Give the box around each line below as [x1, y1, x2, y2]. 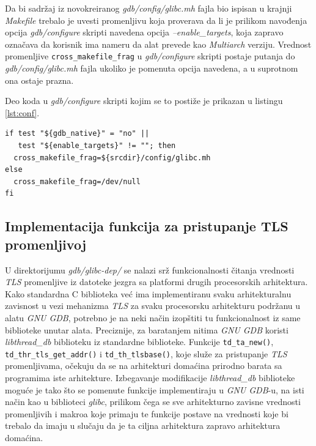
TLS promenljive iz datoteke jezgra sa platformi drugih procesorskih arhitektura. [5, 275, 308, 288]
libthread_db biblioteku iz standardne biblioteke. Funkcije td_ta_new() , [5, 335, 274, 348]
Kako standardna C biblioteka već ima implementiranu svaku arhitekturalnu [5, 287, 292, 300]
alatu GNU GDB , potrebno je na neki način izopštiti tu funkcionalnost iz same [5, 311, 301, 324]
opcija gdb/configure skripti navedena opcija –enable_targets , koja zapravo [5, 26, 284, 39]
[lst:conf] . [5, 106, 40, 119]
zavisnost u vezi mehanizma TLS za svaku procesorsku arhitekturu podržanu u [5, 299, 301, 312]
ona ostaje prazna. [5, 73, 74, 86]
